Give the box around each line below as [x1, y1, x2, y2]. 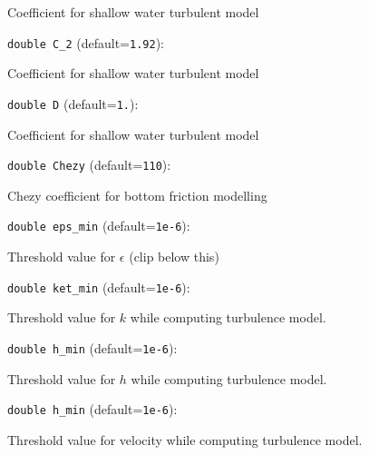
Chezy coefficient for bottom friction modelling [7, 185, 267, 204]
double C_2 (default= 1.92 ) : [7, 33, 165, 52]
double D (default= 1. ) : [7, 94, 139, 113]
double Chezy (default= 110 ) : [7, 155, 171, 174]
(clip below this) [129, 247, 219, 265]
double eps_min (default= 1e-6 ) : [7, 216, 190, 235]
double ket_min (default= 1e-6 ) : [7, 277, 190, 296]
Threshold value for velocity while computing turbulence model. [7, 430, 363, 449]
